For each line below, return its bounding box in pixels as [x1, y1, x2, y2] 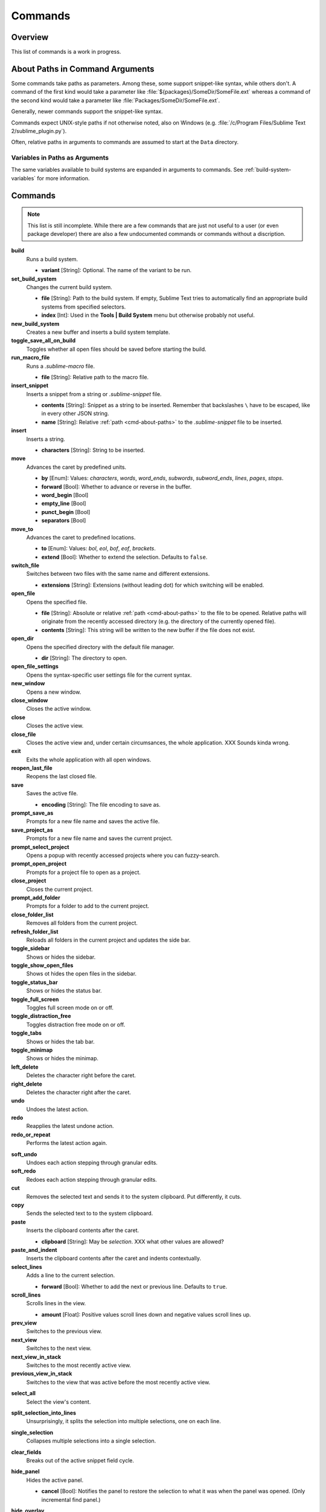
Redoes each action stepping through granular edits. [26, 1176, 157, 1183]
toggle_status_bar [11, 979, 58, 986]
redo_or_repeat [11, 1131, 51, 1138]
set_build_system [11, 275, 57, 282]
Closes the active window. [26, 705, 92, 712]
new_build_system [11, 320, 60, 327]
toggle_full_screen [11, 996, 59, 1003]
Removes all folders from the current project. [26, 919, 138, 927]
